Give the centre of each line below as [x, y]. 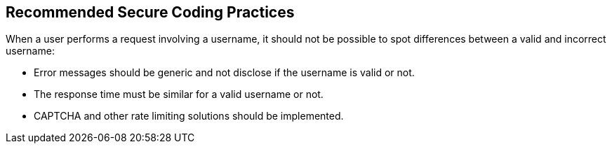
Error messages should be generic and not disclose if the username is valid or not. [224, 73]
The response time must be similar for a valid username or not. [179, 94]
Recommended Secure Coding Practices [150, 12]
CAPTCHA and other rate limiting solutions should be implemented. [189, 116]
